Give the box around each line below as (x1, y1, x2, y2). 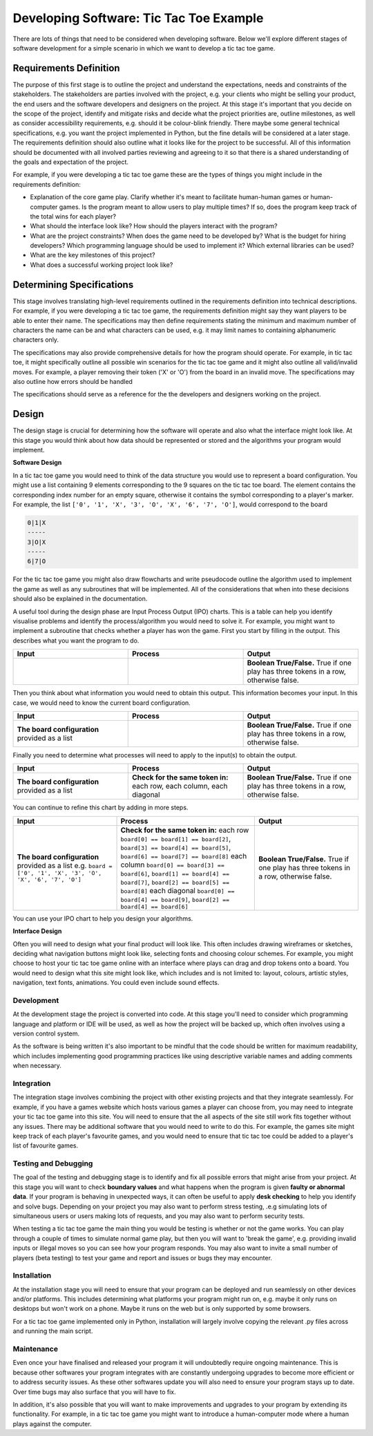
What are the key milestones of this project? (30, 251, 155, 259)
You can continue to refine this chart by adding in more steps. (12, 803, 189, 812)
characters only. (12, 335, 59, 344)
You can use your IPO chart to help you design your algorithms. (12, 914, 193, 923)
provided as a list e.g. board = (17, 861, 113, 871)
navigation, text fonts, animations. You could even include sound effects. (12, 979, 220, 987)
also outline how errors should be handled (12, 377, 133, 385)
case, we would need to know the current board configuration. (12, 699, 191, 707)
